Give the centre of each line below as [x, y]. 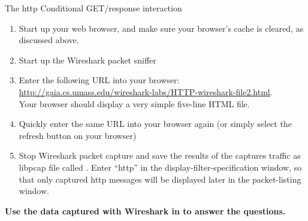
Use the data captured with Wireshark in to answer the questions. [145, 211]
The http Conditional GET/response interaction [93, 8]
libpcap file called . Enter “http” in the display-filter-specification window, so [160, 167]
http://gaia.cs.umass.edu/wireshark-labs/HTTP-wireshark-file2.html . [146, 91]
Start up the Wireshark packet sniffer [87, 60]
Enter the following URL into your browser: [99, 80]
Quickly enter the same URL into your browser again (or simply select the [155, 124]
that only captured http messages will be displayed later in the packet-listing [160, 179]
